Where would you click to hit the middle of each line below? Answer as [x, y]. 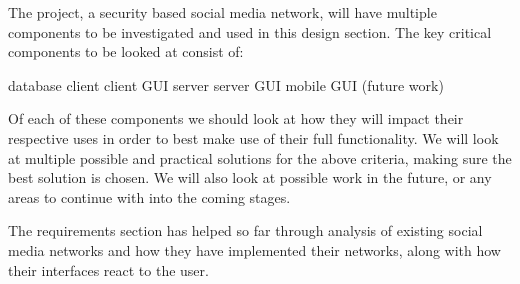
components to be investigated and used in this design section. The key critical [250, 31]
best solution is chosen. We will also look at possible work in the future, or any [250, 177]
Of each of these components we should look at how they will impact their [236, 118]
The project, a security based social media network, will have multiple [222, 12]
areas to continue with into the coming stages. [149, 196]
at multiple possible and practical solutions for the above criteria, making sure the [260, 157]
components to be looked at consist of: [126, 51]
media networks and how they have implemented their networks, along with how [254, 249]
